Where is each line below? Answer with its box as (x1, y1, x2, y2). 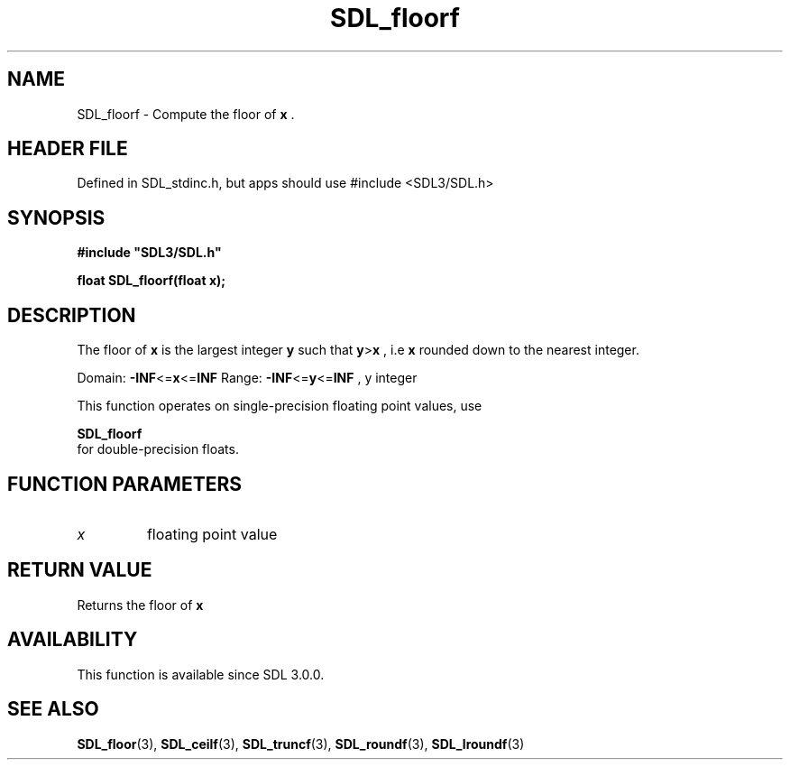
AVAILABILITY (7, 628, 138, 651)
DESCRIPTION (7, 303, 136, 327)
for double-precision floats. (77, 441, 239, 457)
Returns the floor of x (77, 596, 204, 613)
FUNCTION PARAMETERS (7, 472, 242, 495)
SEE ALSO (7, 698, 99, 721)
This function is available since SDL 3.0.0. (77, 666, 325, 682)
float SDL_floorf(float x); (77, 273, 226, 289)
